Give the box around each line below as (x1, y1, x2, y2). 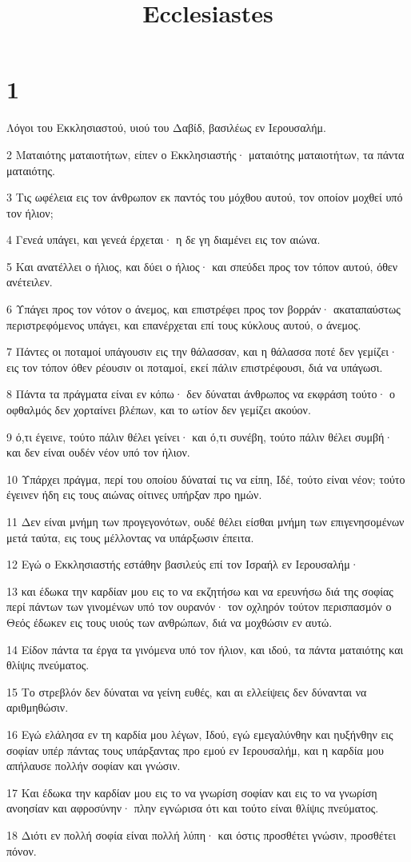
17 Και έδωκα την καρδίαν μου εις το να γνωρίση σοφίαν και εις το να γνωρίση (6, 784, 377, 800)
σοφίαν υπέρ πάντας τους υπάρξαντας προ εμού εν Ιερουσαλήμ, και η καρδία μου (6, 741, 384, 758)
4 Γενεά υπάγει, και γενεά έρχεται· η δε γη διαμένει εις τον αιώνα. (6, 231, 321, 248)
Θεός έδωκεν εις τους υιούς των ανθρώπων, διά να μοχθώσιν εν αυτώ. (6, 613, 333, 630)
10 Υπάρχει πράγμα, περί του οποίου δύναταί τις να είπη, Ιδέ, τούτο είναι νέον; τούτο (6, 470, 405, 487)
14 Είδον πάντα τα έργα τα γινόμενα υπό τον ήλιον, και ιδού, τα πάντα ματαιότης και (6, 641, 404, 657)
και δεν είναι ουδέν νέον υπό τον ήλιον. (6, 444, 190, 461)
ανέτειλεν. (6, 273, 53, 290)
